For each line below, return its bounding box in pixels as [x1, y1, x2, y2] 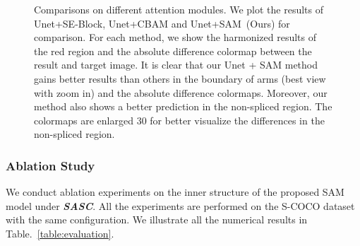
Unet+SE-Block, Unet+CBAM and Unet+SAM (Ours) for [34, 16, 290, 30]
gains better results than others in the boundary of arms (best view [34, 71, 326, 86]
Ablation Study [6, 156, 95, 174]
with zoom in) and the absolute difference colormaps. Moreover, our [34, 85, 328, 100]
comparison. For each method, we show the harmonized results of [34, 30, 317, 45]
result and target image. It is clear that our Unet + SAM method [34, 57, 318, 72]
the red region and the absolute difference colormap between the [34, 43, 312, 58]
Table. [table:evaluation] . [6, 225, 114, 240]
